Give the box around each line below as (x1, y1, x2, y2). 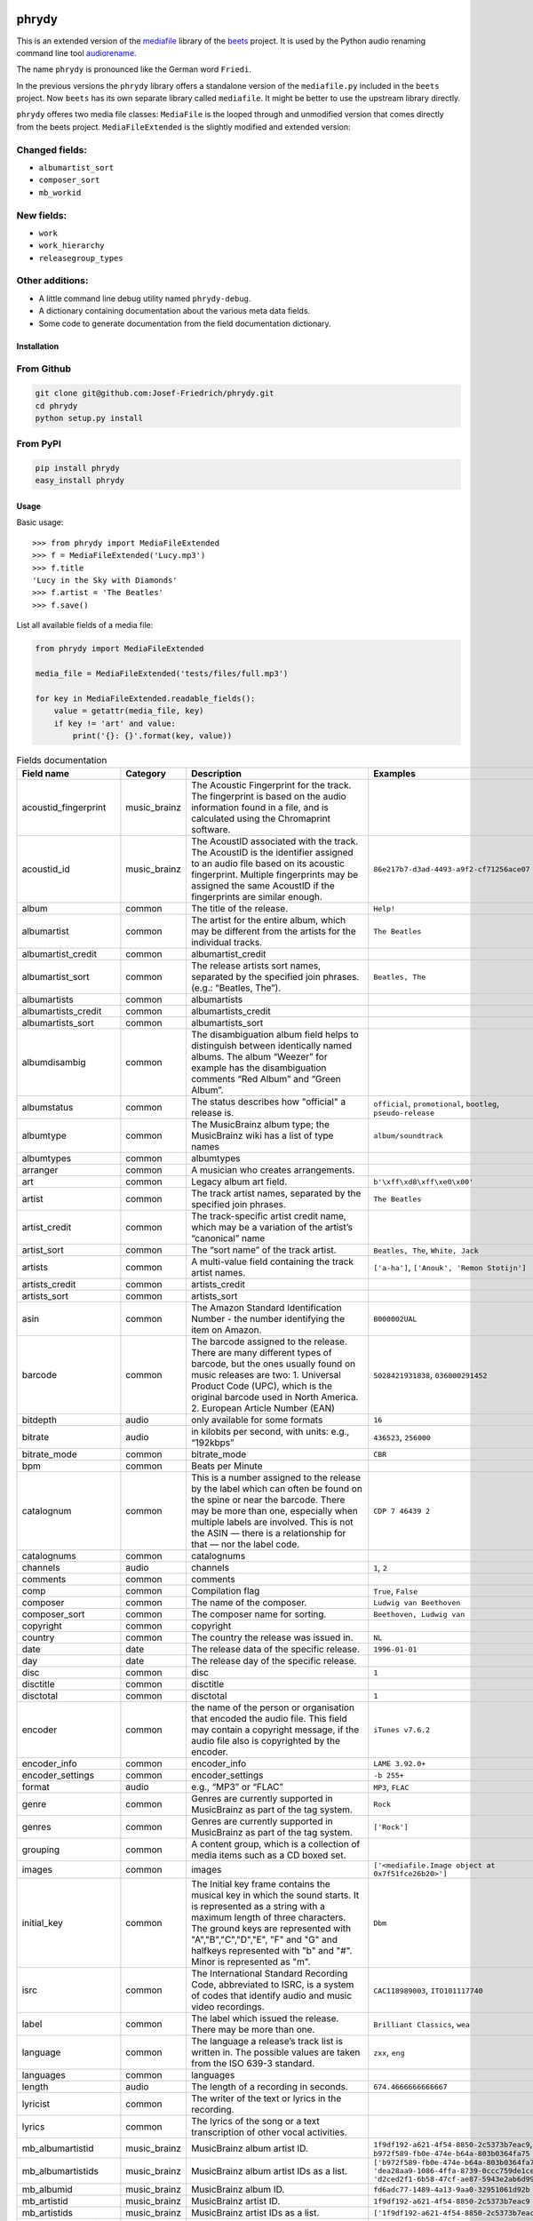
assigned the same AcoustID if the (191, 880, 335, 892)
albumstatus (21, 1102, 74, 1114)
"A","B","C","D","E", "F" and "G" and (191, 1933, 338, 1946)
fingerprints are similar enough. (191, 891, 323, 904)
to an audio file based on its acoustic (191, 857, 346, 870)
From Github (16, 362, 71, 375)
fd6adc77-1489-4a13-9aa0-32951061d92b (373, 2185, 530, 2194)
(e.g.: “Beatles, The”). (191, 982, 282, 994)
